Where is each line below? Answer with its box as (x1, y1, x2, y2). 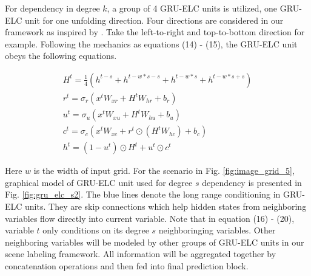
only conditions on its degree (42, 224, 149, 236)
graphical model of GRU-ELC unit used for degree (5, 176, 193, 188)
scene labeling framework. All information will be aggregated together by (5, 247, 276, 260)
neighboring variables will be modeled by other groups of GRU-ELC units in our (5, 235, 304, 248)
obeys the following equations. (5, 49, 117, 62)
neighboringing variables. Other (158, 224, 276, 236)
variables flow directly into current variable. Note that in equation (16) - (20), (5, 212, 295, 224)
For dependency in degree (5, 2, 100, 14)
